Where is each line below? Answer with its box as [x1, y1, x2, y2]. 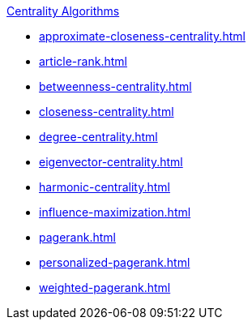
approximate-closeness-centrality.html [39, 29, 246, 43]
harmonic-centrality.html [39, 180, 170, 194]
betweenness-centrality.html [39, 79, 192, 93]
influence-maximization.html [39, 205, 191, 219]
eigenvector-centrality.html [39, 155, 183, 169]
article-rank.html [39, 54, 127, 68]
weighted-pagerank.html [39, 281, 171, 294]
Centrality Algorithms [6, 4, 120, 18]
